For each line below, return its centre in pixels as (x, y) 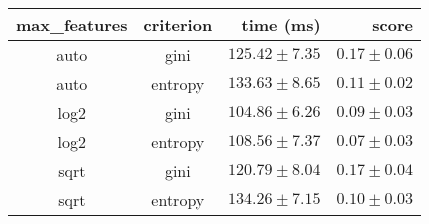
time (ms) (281, 24)
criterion (178, 24)
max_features (72, 24)
